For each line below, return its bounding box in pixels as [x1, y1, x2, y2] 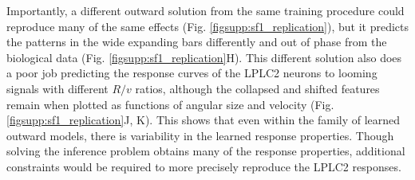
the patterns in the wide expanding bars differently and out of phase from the [6, 33, 387, 50]
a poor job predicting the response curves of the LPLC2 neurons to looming [6, 65, 377, 81]
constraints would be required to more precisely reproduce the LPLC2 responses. [6, 158, 401, 174]
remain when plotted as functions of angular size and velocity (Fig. [6, 96, 334, 112]
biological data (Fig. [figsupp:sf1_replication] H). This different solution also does [6, 49, 402, 65]
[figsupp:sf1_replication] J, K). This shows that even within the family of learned [6, 112, 401, 128]
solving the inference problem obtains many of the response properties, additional [6, 143, 405, 159]
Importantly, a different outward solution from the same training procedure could [6, 2, 405, 18]
